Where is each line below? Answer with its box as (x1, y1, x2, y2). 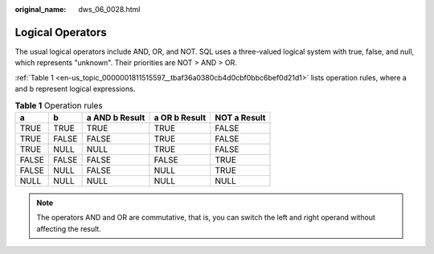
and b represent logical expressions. (14, 84, 136, 94)
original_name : (14, 5, 67, 14)
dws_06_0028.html (78, 5, 141, 14)
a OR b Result (154, 112, 207, 123)
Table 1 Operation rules (14, 100, 104, 111)
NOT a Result (214, 112, 266, 123)
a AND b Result (86, 112, 145, 123)
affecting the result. (36, 223, 102, 233)
